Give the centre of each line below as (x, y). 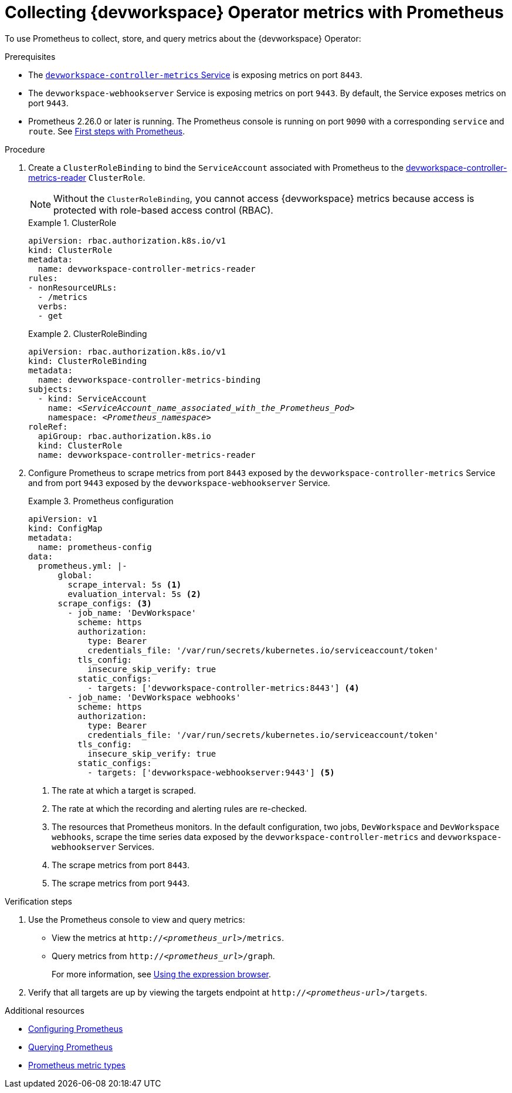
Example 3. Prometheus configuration (101, 501)
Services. (136, 846)
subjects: (50, 389)
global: (75, 575)
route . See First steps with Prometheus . (107, 131)
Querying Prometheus (71, 1047)
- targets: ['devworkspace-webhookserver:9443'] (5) (211, 772)
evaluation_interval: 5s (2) (135, 594)
